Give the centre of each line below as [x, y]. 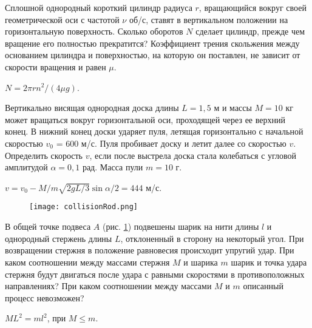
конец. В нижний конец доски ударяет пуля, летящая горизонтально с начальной [154, 131]
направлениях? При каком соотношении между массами [108, 286]
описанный [263, 286]
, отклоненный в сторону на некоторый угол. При [212, 238]
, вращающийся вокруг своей [253, 7]
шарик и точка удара [269, 262]
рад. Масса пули [113, 167]
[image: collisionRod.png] [83, 207]
